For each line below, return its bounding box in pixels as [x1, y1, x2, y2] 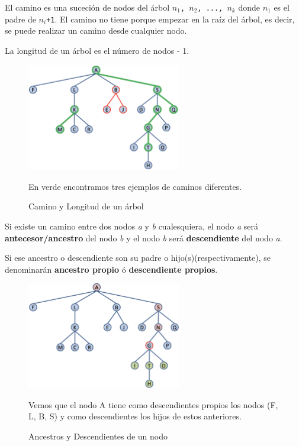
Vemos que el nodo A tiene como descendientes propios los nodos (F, [28, 398, 278, 411]
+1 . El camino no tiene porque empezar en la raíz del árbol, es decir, [46, 12, 295, 25]
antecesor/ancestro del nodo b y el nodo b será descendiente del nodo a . [5, 231, 282, 244]
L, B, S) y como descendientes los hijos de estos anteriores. [28, 410, 242, 422]
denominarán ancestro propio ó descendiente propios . [5, 263, 218, 275]
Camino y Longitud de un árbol [28, 200, 144, 212]
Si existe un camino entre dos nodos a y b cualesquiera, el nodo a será [5, 219, 259, 232]
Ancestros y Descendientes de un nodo [28, 429, 168, 442]
